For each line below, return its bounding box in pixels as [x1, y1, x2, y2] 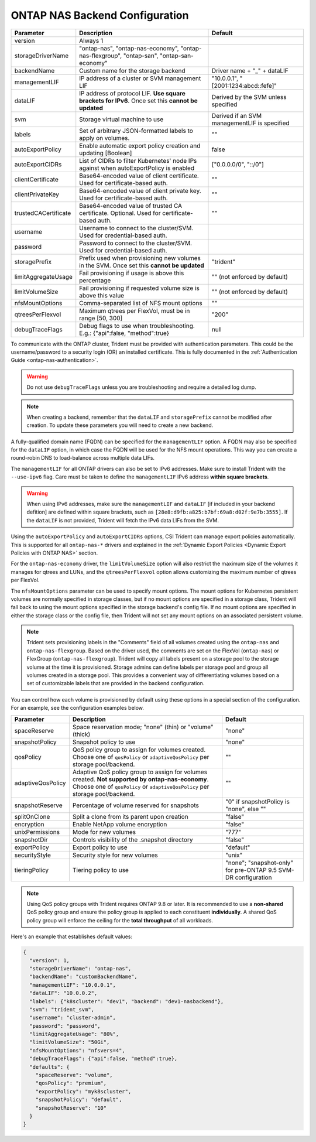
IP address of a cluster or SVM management [79, 74, 201, 82]
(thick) [72, 730, 91, 738]
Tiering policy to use [72, 866, 129, 874]
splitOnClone [14, 812, 50, 820]
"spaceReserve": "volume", [35, 1072, 114, 1079]
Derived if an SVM [211, 111, 262, 119]
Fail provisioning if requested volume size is [79, 284, 200, 292]
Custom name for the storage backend [79, 66, 186, 74]
